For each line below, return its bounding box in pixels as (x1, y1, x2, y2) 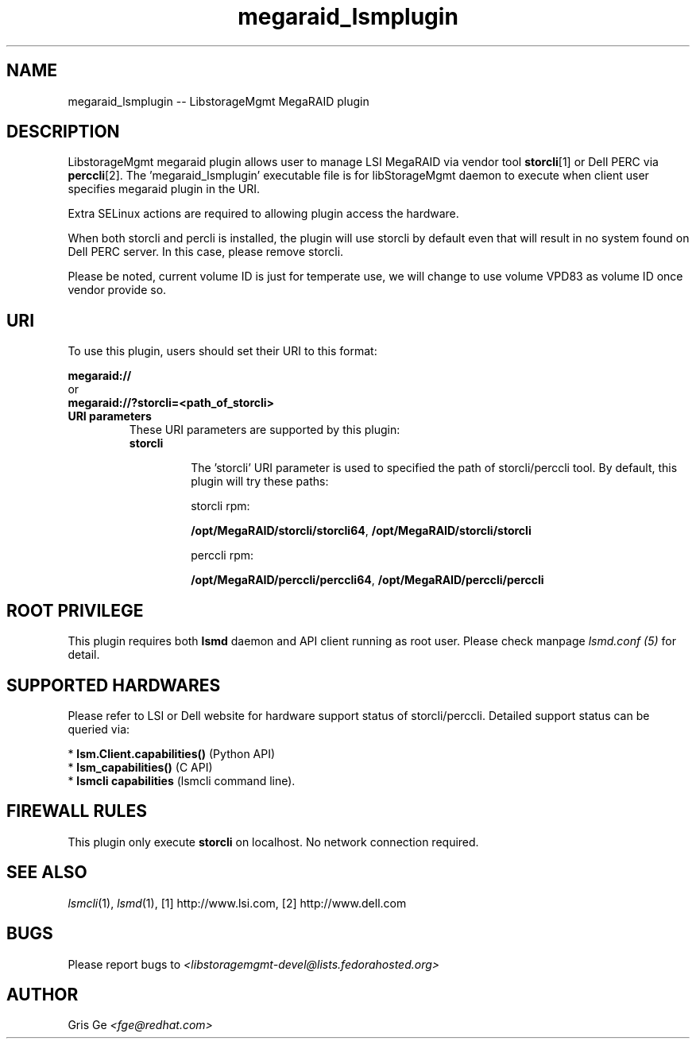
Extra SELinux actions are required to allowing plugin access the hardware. (68, 207, 459, 221)
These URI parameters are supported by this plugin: (129, 423, 400, 437)
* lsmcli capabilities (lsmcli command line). (68, 773, 296, 788)
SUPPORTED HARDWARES (6, 675, 221, 695)
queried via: (68, 722, 130, 736)
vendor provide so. (68, 283, 167, 297)
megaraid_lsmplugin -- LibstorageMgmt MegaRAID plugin (68, 94, 369, 108)
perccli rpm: (191, 548, 254, 563)
